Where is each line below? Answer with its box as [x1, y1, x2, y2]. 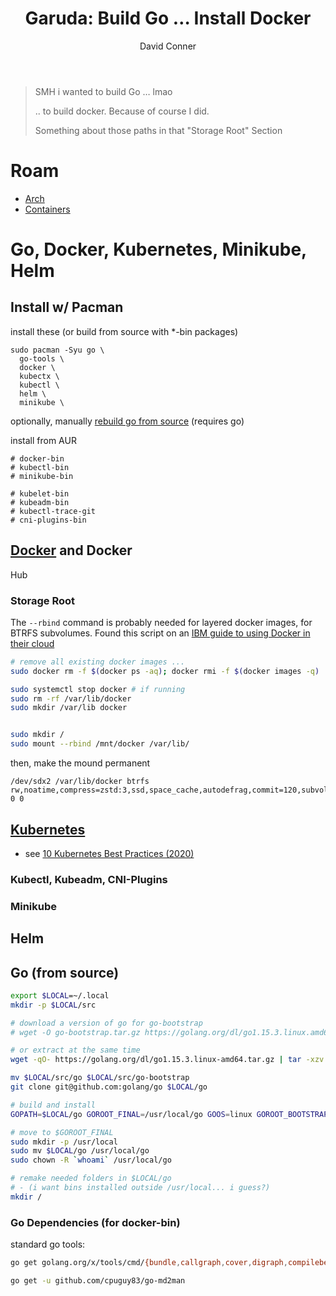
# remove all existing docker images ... [10, 657, 186, 667]
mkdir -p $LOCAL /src [10, 1000, 97, 1010]
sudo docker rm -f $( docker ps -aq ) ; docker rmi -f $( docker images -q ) [10, 666, 320, 676]
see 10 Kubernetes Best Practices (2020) [24, 847, 195, 859]
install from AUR [10, 434, 77, 446]
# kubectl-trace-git [10, 506, 97, 516]
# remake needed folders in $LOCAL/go [10, 1173, 172, 1184]
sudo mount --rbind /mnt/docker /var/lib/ [10, 739, 190, 749]
